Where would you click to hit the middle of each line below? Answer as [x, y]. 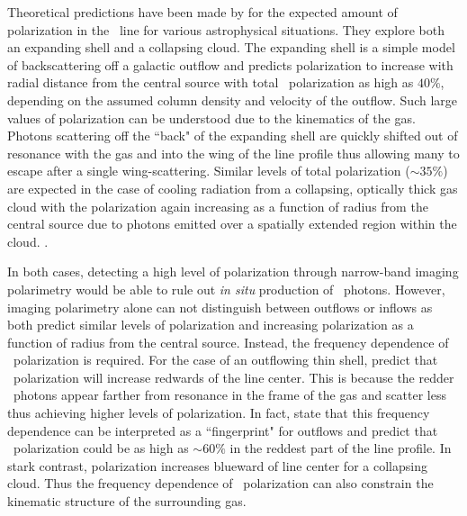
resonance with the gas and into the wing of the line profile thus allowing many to [233, 153]
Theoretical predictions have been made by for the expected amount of [202, 12]
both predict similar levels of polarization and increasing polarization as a [211, 325]
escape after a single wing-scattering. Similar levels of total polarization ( [209, 171]
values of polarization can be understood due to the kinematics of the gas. [211, 118]
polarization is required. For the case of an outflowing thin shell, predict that [225, 360]
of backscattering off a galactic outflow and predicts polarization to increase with [230, 64]
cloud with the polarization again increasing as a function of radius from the [218, 206]
